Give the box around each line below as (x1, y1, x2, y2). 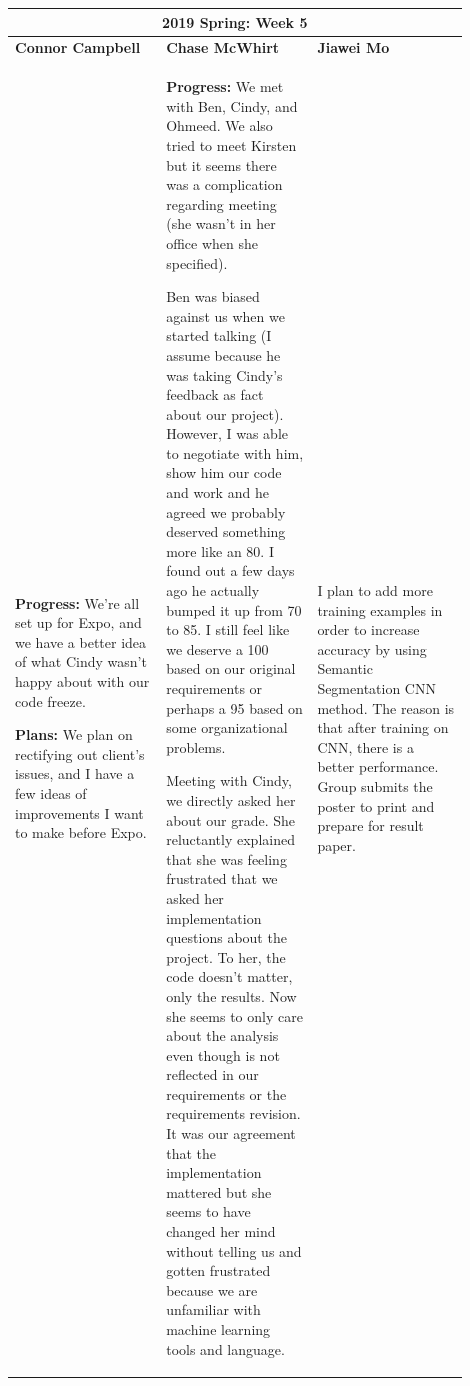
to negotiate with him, (166, 442, 304, 463)
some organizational (166, 717, 288, 738)
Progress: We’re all (15, 592, 140, 613)
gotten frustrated (166, 1260, 271, 1281)
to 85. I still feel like (166, 619, 290, 640)
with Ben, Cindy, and (166, 95, 298, 116)
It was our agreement (166, 1123, 296, 1144)
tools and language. (166, 1338, 285, 1359)
